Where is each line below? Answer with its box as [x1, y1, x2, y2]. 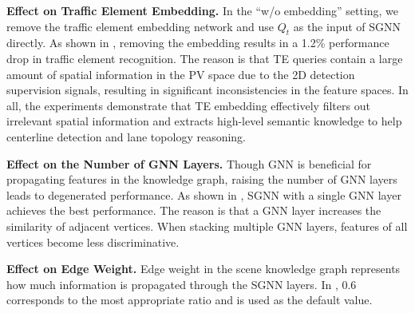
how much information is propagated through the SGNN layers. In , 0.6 [6, 275, 357, 292]
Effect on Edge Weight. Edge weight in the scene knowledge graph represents [6, 260, 401, 277]
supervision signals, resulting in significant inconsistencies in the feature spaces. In [6, 81, 409, 98]
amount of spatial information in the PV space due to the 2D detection [6, 65, 355, 82]
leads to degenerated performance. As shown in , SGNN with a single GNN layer [6, 186, 401, 203]
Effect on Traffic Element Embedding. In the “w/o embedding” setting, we [6, 2, 399, 18]
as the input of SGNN [293, 18, 401, 34]
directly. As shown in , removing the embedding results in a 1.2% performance [6, 34, 389, 51]
